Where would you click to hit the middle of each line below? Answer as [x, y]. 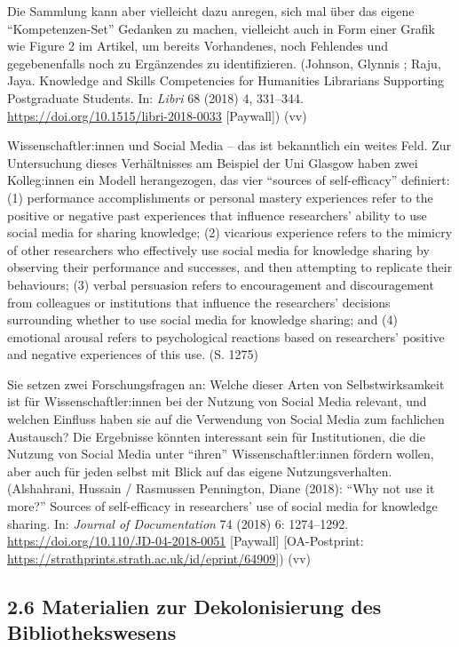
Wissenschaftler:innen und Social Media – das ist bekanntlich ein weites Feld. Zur [229, 145]
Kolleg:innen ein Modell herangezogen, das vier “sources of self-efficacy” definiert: [229, 180]
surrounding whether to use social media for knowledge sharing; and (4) [202, 320]
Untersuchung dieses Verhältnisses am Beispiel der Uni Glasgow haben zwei [213, 162]
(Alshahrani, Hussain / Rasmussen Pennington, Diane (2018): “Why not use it [221, 488]
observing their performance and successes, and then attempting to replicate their [230, 267]
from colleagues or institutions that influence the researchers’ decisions [199, 302]
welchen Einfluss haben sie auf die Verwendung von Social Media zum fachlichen [226, 419]
